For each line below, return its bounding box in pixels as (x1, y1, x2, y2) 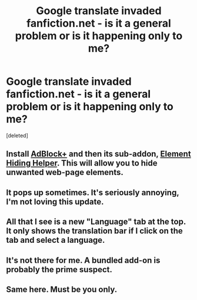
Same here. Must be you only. (6, 284, 118, 294)
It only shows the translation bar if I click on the (6, 226, 183, 236)
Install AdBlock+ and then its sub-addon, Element (6, 149, 191, 159)
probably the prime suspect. (6, 264, 113, 275)
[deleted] (6, 131, 28, 139)
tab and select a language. (6, 235, 105, 245)
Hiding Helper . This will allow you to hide (6, 158, 158, 169)
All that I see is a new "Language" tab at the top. (6, 217, 186, 227)
